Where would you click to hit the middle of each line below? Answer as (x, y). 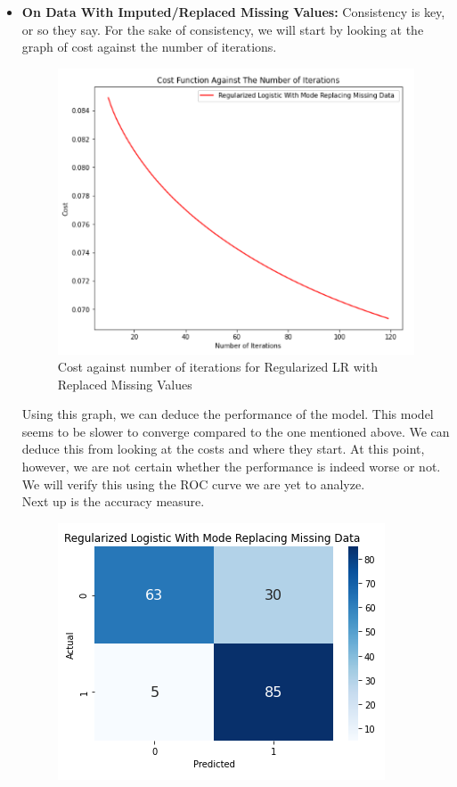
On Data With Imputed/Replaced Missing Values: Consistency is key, (233, 12)
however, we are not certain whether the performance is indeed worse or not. (231, 467)
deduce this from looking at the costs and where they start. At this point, (223, 449)
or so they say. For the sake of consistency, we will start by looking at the (223, 29)
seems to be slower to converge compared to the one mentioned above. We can (236, 431)
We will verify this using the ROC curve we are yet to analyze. (193, 484)
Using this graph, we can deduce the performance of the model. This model (228, 414)
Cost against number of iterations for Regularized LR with (217, 367)
